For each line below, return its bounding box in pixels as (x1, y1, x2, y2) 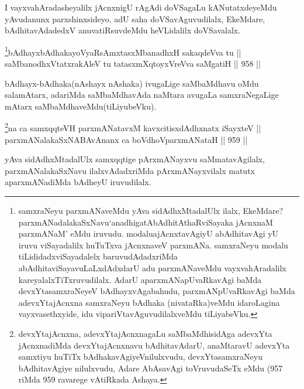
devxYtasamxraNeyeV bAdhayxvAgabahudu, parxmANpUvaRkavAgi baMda (18, 285, 295, 297)
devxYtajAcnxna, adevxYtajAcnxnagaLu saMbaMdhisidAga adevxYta (18, 327, 272, 339)
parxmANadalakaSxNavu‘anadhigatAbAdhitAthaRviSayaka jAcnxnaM (18, 216, 273, 228)
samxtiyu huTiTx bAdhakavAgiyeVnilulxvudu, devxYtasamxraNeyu (18, 350, 262, 363)
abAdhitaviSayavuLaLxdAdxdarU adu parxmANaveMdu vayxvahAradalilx (18, 262, 286, 274)
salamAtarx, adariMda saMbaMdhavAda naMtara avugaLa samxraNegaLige (5, 88, 279, 101)
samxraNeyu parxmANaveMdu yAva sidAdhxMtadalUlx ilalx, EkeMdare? (18, 204, 284, 217)
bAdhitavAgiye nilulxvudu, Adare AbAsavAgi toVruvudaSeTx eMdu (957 (18, 361, 283, 374)
